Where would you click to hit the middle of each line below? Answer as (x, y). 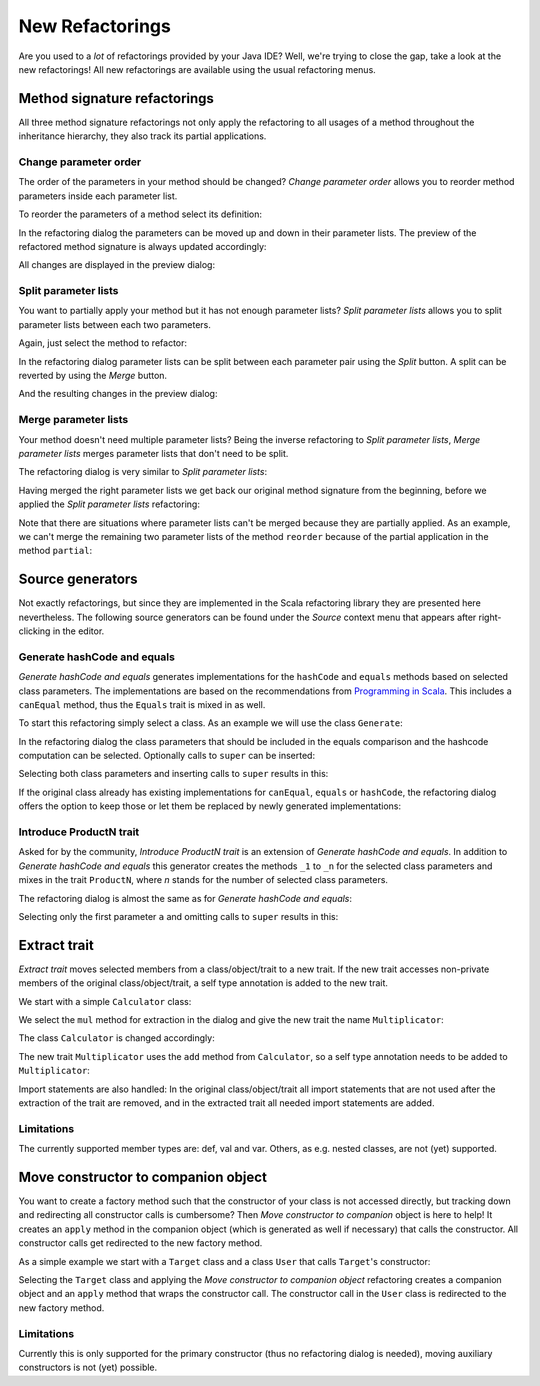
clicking (34, 631)
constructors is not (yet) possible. (88, 1367)
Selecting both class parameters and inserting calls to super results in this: (173, 774)
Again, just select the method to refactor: (103, 343)
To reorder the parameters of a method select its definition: (140, 214)
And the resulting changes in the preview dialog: (118, 394)
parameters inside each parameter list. (98, 196)
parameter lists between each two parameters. (115, 324)
